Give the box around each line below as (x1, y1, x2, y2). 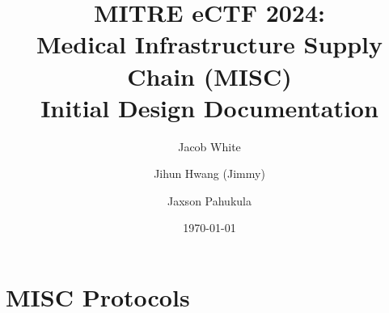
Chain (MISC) (127, 59, 292, 92)
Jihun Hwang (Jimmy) (154, 165, 265, 182)
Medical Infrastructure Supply (36, 27, 383, 61)
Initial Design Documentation (40, 91, 378, 124)
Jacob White (178, 137, 241, 154)
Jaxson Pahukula (167, 192, 252, 209)
